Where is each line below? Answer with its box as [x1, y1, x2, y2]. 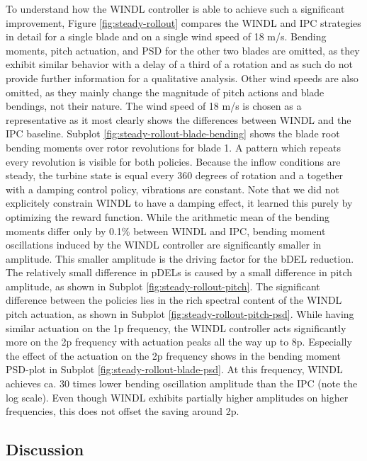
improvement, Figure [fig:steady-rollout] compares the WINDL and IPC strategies [6, 15, 361, 30]
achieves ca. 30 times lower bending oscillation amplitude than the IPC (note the [6, 376, 358, 391]
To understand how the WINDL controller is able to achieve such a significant [6, 1, 345, 16]
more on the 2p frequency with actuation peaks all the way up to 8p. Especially [6, 334, 352, 349]
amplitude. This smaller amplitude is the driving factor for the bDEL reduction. [6, 251, 354, 266]
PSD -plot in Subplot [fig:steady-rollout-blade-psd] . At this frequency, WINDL [6, 362, 343, 377]
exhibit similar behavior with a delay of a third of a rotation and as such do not [6, 57, 354, 72]
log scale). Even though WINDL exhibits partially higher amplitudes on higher [6, 389, 349, 404]
